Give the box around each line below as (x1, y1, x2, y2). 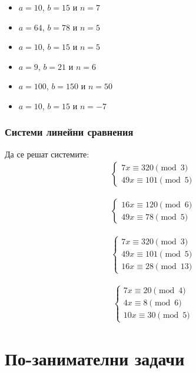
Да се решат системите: (5, 147, 89, 160)
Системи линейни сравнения (5, 125, 134, 139)
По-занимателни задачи (5, 346, 185, 370)
